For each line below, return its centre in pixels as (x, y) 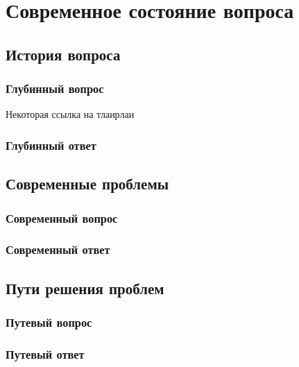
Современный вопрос (62, 217)
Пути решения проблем (85, 288)
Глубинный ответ (51, 145)
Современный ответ (58, 249)
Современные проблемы (87, 183)
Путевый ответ (45, 353)
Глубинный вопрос (55, 88)
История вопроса (63, 54)
